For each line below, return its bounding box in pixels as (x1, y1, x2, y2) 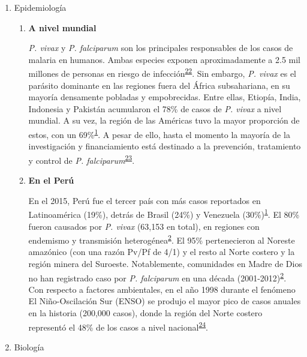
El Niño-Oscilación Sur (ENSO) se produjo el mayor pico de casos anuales (28, 295, 301, 307)
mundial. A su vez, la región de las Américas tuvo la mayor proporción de (28, 114, 300, 127)
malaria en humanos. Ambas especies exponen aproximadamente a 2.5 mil (28, 53, 300, 65)
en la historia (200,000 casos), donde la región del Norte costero (28, 307, 263, 319)
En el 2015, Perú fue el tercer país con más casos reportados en (28, 194, 261, 206)
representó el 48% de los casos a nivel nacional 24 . (28, 319, 209, 333)
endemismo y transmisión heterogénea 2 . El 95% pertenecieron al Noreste (28, 232, 295, 246)
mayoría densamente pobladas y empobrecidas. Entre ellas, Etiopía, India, (28, 91, 301, 103)
